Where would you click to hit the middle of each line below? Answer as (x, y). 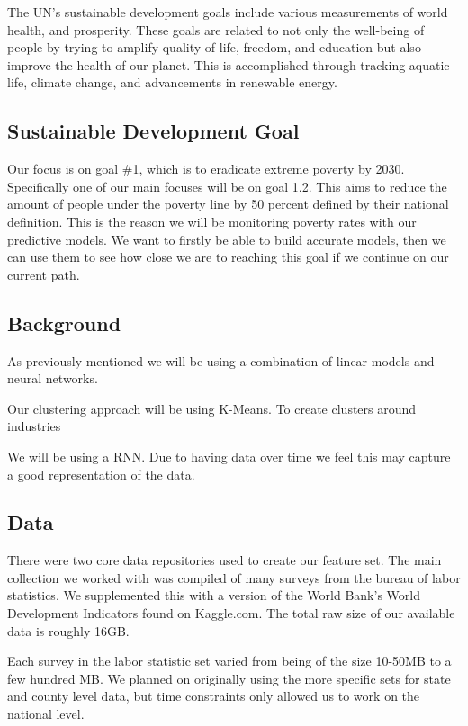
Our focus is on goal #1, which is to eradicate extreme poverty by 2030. (206, 169)
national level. (46, 714)
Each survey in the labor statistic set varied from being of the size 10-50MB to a (229, 661)
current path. (44, 274)
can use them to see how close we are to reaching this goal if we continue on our (228, 257)
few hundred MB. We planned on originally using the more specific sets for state (229, 678)
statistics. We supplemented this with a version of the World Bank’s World (214, 595)
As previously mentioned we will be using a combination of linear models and (221, 360)
